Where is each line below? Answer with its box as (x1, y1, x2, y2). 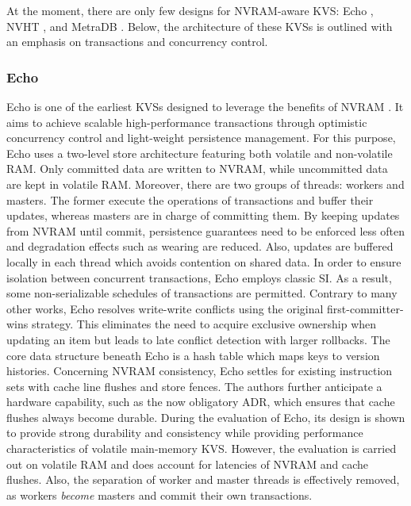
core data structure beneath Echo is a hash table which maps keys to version (6, 347, 380, 363)
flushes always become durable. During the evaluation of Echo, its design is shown (6, 408, 405, 425)
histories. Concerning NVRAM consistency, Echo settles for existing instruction (6, 362, 393, 379)
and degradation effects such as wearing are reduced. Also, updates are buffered (6, 238, 394, 255)
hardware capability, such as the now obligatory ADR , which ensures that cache (6, 393, 395, 410)
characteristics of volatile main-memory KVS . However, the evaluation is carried (6, 440, 397, 457)
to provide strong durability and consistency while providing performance (6, 424, 363, 441)
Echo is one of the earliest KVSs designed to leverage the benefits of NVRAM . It (6, 98, 404, 114)
